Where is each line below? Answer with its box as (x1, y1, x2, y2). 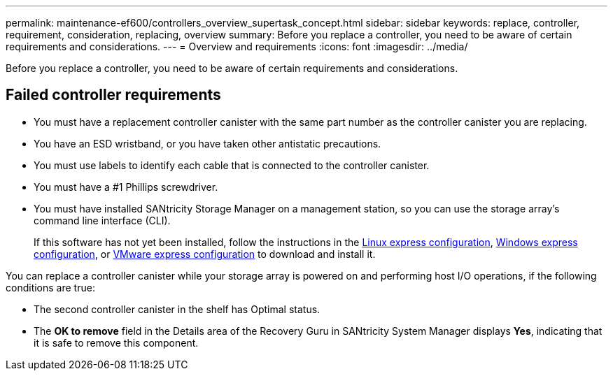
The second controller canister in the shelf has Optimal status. (34, 303, 320, 315)
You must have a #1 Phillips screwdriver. (34, 180, 218, 193)
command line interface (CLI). (34, 214, 171, 226)
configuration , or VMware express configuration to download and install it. (34, 247, 376, 260)
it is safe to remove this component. (34, 336, 199, 349)
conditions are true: (6, 281, 95, 294)
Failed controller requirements (6, 86, 221, 104)
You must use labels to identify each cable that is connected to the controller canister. (34, 159, 430, 171)
